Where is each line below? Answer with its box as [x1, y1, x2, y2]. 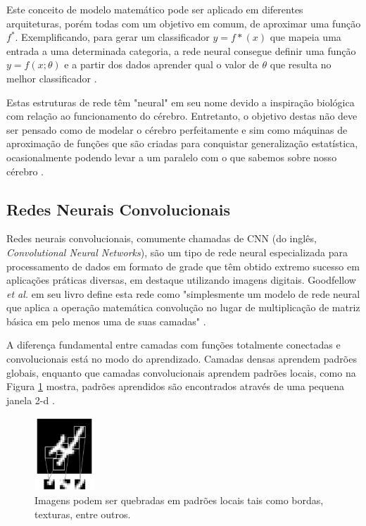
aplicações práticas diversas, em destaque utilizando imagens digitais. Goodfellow [6, 273, 356, 287]
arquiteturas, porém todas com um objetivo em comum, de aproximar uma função [6, 15, 361, 30]
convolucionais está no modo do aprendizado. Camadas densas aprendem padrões [6, 351, 357, 366]
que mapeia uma [270, 30, 341, 44]
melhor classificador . [6, 70, 97, 85]
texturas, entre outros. [34, 506, 131, 521]
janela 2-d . [6, 392, 55, 407]
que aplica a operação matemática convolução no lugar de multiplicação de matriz [6, 300, 360, 315]
